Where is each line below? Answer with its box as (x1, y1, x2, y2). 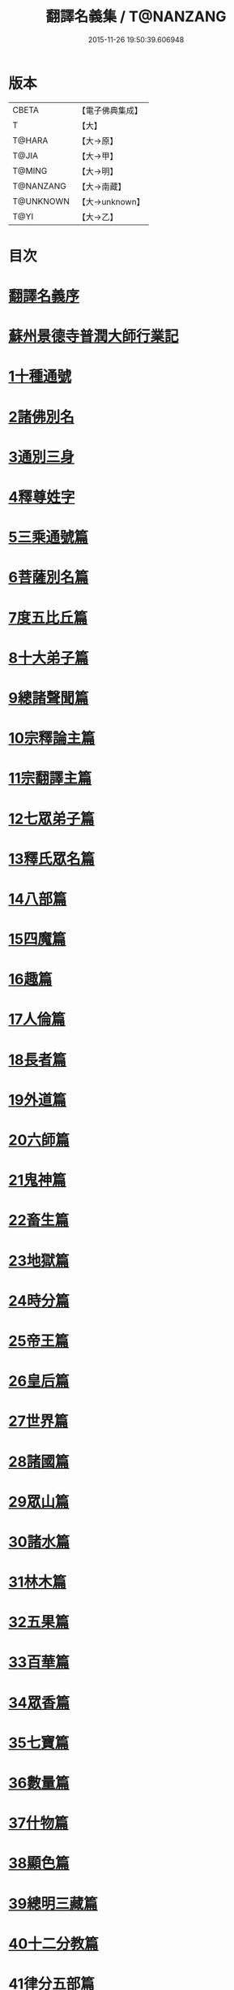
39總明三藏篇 (8, 1894, 99, 1913)
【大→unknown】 (77, 196, 145, 207)
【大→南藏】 (77, 180, 126, 192)
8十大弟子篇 (8, 649, 89, 667)
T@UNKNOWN (12, 196, 70, 207)
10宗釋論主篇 (8, 729, 96, 748)
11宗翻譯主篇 (8, 769, 92, 788)
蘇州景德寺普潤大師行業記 (8, 327, 180, 346)
